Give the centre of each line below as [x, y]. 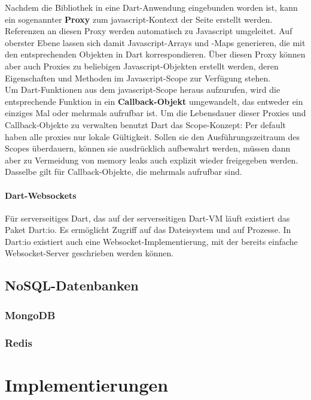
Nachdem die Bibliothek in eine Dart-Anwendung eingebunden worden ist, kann [151, 7]
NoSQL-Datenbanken [72, 285]
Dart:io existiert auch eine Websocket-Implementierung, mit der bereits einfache [151, 241]
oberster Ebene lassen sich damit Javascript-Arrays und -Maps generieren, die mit [155, 42]
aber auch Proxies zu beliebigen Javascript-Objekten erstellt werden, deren [142, 66]
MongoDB [30, 315]
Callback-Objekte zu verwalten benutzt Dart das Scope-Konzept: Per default [145, 124]
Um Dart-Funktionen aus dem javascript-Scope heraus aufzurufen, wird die [143, 90]
